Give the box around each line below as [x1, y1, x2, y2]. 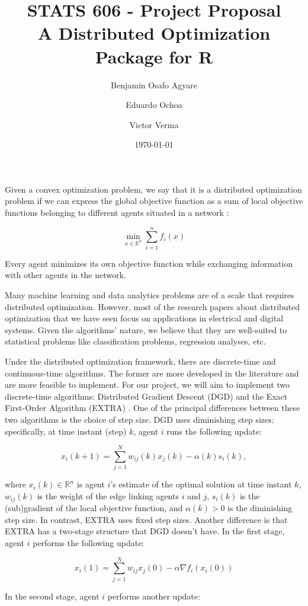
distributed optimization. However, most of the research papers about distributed [5, 300, 300, 312]
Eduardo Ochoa [126, 98, 182, 111]
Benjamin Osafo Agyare [111, 78, 197, 91]
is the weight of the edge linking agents [37, 489, 179, 502]
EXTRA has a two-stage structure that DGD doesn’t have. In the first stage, [5, 525, 285, 537]
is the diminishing [227, 502, 293, 514]
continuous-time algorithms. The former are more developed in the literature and [5, 366, 299, 379]
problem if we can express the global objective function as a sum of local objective [5, 194, 303, 207]
